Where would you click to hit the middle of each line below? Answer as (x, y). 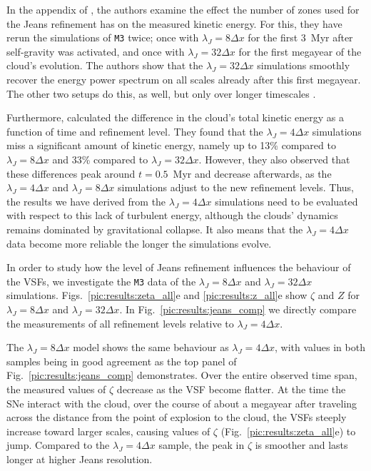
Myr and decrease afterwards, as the (252, 173)
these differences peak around (71, 173)
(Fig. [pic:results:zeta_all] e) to (288, 431)
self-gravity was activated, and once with (96, 51)
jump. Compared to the (58, 445)
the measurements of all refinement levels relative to (120, 323)
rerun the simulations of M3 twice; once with (103, 37)
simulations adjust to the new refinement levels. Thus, (236, 187)
